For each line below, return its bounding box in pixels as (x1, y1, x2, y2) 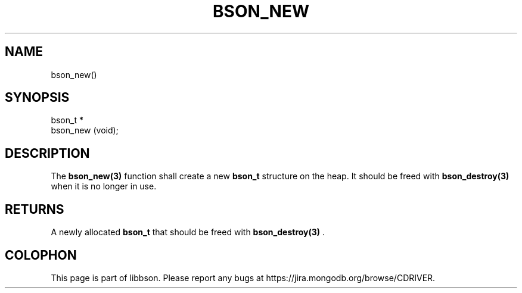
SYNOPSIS (5, 90, 70, 105)
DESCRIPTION (5, 145, 90, 161)
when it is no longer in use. (51, 181, 157, 192)
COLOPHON (5, 247, 77, 263)
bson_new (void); (51, 125, 119, 136)
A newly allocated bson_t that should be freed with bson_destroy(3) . (51, 227, 325, 238)
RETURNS (5, 201, 64, 217)
